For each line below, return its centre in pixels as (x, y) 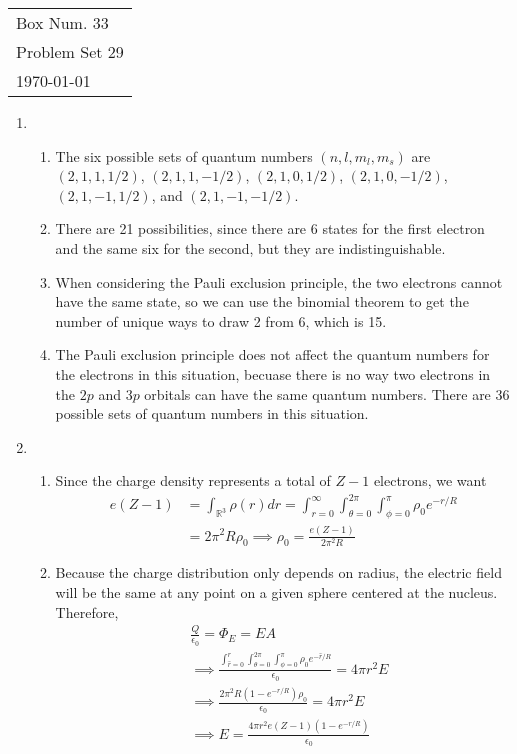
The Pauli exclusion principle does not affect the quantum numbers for (272, 354)
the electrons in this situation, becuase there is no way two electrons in (273, 373)
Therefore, (87, 611)
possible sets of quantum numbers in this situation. (212, 413)
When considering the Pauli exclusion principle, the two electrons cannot (279, 281)
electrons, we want (430, 480)
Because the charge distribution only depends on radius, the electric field (278, 572)
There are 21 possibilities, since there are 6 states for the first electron (270, 228)
